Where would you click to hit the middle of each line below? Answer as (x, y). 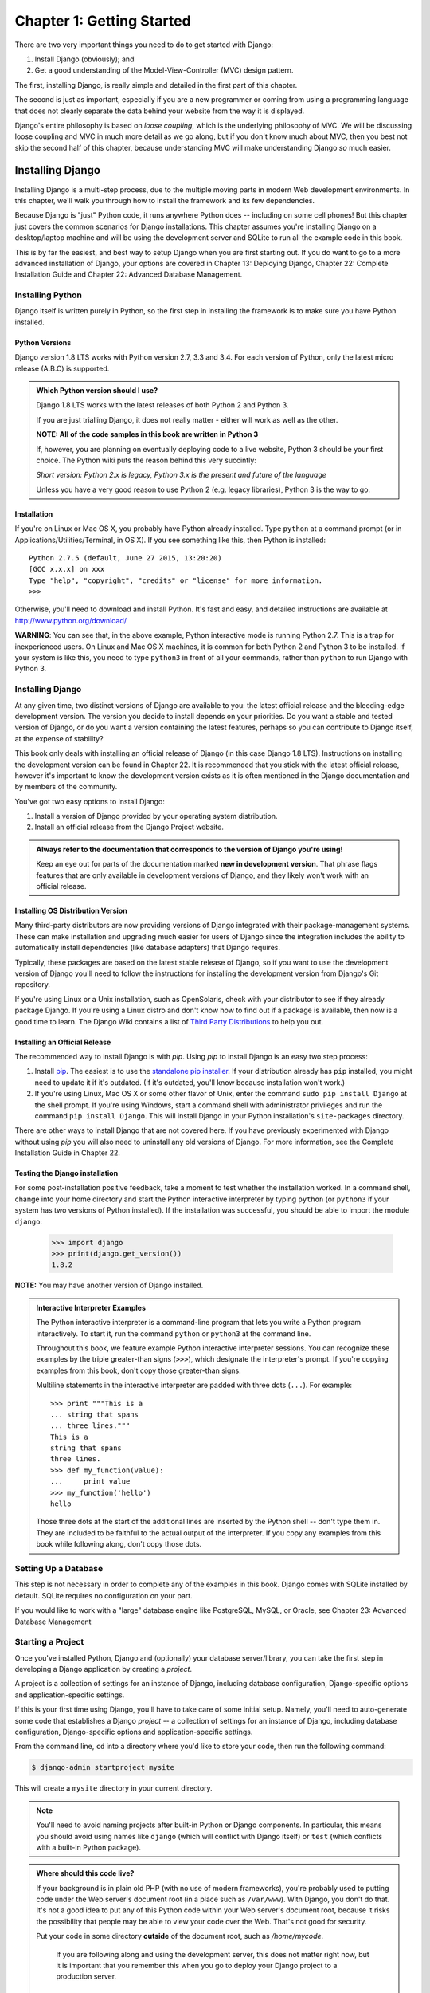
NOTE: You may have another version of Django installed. (109, 1285)
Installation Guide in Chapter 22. (68, 1153)
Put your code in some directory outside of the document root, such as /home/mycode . (180, 1936)
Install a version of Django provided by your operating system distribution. (156, 816)
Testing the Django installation (66, 1173)
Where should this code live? (85, 1873)
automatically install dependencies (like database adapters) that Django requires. (148, 948)
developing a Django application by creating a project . (104, 1669)
